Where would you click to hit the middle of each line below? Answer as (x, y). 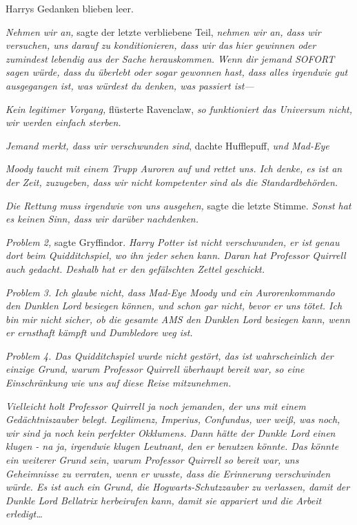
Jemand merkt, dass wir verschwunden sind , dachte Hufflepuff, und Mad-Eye (167, 145)
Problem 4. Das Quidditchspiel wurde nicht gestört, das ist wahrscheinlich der (170, 355)
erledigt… (24, 514)
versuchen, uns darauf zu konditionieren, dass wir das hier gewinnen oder (161, 45)
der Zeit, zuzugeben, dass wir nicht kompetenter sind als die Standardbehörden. (172, 182)
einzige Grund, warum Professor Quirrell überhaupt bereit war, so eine (155, 369)
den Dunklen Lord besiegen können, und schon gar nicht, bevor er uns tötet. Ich (174, 306)
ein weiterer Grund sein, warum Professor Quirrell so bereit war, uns (152, 460)
